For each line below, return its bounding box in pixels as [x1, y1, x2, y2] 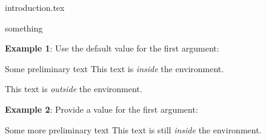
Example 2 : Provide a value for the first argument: [5, 102, 198, 115]
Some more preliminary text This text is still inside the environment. [5, 123, 262, 136]
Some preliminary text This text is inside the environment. [5, 62, 224, 75]
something [5, 21, 43, 34]
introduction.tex [5, 1, 65, 13]
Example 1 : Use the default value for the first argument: [5, 42, 219, 55]
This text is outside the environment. [5, 82, 142, 95]
